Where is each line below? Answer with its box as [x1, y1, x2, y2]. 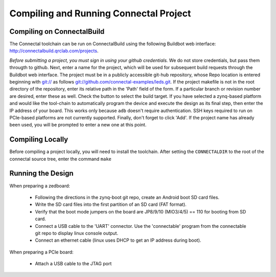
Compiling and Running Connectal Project [9, 8, 191, 19]
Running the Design [9, 169, 74, 178]
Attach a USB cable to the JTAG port [35, 261, 112, 267]
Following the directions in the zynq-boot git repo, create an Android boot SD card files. [35, 194, 220, 200]
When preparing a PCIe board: [9, 249, 74, 255]
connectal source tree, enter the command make [9, 156, 112, 162]
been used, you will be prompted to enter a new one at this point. [9, 122, 147, 128]
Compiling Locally [9, 135, 68, 144]
